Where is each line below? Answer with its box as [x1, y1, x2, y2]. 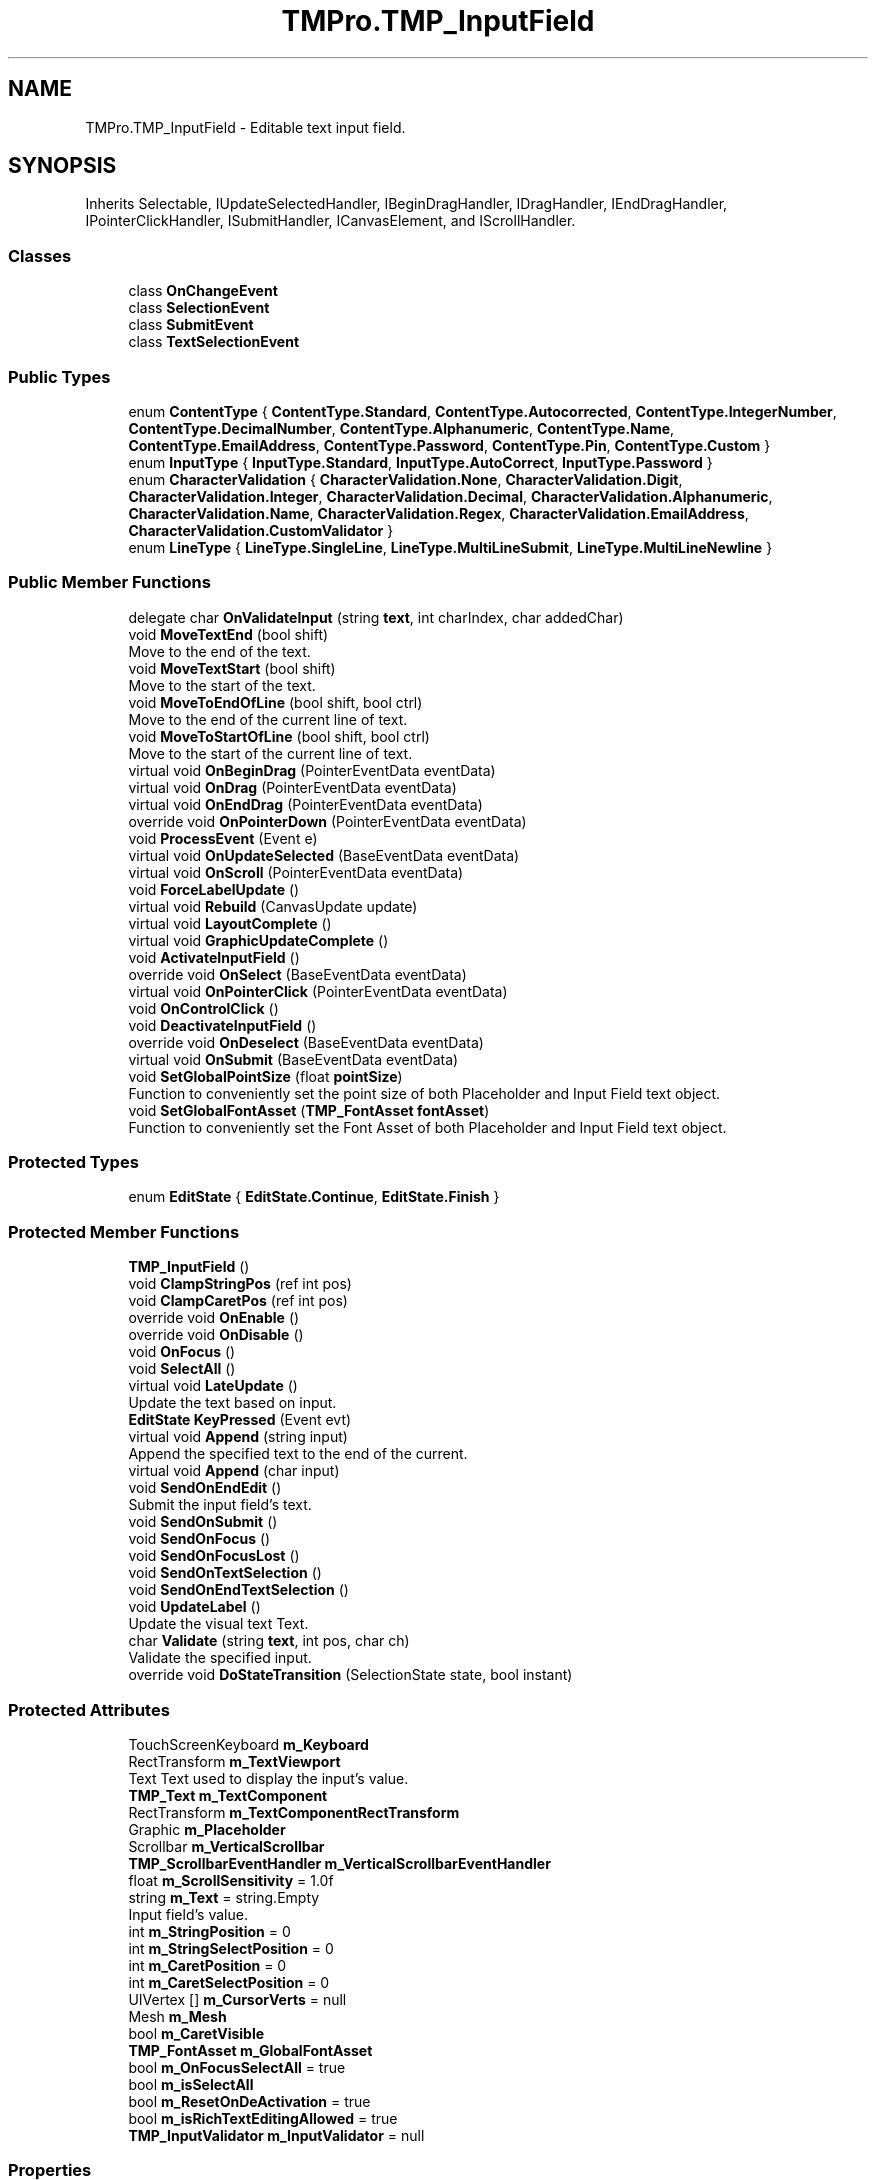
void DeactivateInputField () [128, 1016, 317, 1034]
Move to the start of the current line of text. [128, 744, 413, 762]
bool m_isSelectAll [128, 2075, 254, 2093]
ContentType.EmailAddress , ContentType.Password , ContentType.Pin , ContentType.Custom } [128, 436, 771, 454]
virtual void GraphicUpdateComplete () [128, 931, 389, 949]
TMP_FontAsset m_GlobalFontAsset [128, 2041, 373, 2059]
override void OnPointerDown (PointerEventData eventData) [128, 812, 527, 830]
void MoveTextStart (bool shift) [128, 659, 336, 677]
